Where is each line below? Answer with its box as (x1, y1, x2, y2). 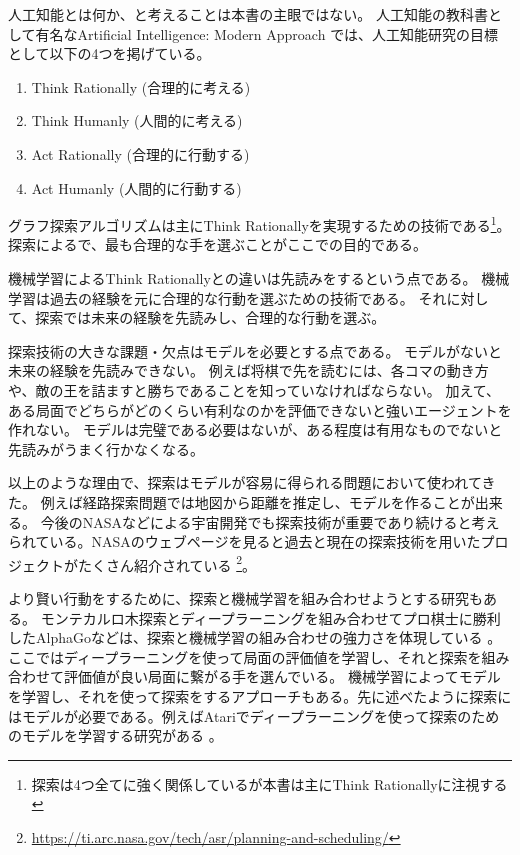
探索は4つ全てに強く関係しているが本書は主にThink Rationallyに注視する (31, 773, 508, 794)
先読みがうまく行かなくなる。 (8, 438, 204, 459)
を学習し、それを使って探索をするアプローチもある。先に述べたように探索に (8, 685, 512, 706)
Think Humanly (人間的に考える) (31, 110, 243, 131)
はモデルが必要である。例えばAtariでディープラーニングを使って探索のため (8, 705, 500, 726)
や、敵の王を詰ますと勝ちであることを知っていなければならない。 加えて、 (8, 379, 500, 400)
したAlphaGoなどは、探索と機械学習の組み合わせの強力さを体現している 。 (8, 627, 502, 648)
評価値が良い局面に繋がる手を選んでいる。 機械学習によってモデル (63, 666, 501, 687)
